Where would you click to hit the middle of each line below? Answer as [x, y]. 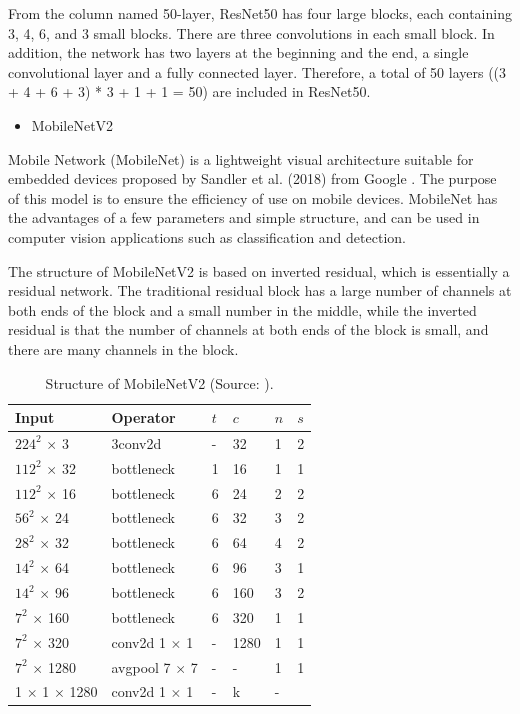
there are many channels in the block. [123, 348]
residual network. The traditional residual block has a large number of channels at [260, 290]
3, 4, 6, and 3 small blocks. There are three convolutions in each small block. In [251, 32]
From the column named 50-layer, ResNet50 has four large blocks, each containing [260, 13]
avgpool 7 [141, 666]
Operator [143, 417]
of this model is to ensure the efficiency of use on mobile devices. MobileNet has [253, 197]
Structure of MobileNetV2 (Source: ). [159, 382]
